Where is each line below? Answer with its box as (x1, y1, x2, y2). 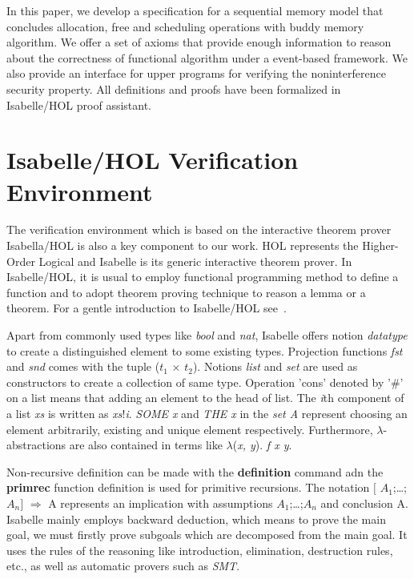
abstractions (6, 436, 66, 453)
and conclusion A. (320, 494, 408, 511)
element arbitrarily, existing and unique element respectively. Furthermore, (6, 420, 373, 437)
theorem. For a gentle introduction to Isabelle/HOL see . (6, 300, 287, 316)
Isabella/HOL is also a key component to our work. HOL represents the (6, 237, 359, 254)
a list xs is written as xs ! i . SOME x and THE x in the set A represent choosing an (6, 405, 408, 421)
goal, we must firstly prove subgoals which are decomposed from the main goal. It (6, 526, 408, 543)
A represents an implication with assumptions (48, 494, 273, 511)
